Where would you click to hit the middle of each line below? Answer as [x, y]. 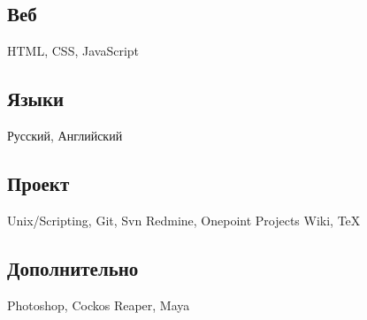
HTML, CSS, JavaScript [73, 51]
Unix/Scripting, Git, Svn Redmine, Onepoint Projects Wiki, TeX [184, 220]
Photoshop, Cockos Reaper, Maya [99, 305]
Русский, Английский [65, 135]
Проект [38, 183]
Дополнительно [73, 267]
